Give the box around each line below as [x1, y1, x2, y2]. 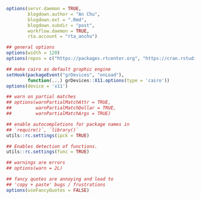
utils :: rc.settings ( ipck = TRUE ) [6, 132, 90, 138]
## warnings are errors [6, 159, 66, 166]
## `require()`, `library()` [6, 126, 79, 133]
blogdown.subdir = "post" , [28, 22, 95, 28]
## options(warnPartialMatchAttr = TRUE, [6, 99, 111, 105]
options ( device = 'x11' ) [6, 83, 68, 89]
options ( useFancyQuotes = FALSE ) [6, 187, 90, 193]
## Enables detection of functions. [6, 143, 98, 149]
